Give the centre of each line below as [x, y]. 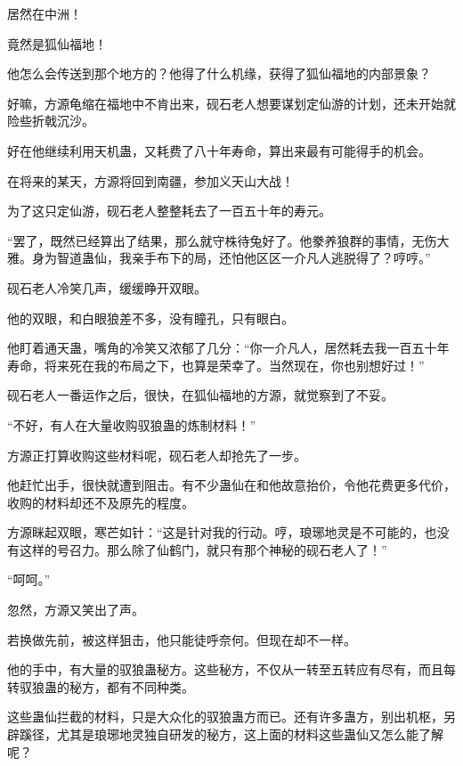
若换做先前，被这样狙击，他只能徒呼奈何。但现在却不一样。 [182, 639]
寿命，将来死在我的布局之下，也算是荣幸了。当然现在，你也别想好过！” [216, 365]
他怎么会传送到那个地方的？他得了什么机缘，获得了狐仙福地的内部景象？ [219, 73]
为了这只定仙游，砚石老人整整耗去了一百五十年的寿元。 [169, 211]
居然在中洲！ [45, 13]
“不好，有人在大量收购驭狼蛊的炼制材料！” [132, 424]
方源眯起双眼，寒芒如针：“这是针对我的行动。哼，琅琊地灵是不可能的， [216, 532]
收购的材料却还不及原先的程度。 [101, 502]
